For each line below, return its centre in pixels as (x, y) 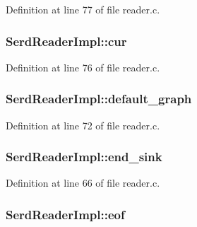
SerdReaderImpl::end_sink (84, 157)
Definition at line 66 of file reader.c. (83, 183)
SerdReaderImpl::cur (66, 41)
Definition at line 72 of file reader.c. (83, 125)
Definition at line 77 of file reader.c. (83, 9)
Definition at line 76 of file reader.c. (83, 67)
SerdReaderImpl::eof (65, 214)
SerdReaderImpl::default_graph (99, 99)
